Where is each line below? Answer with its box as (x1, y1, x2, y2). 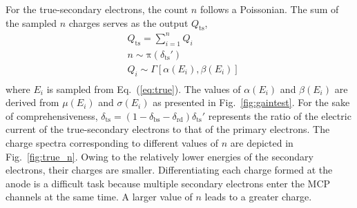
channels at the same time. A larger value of (6, 189, 193, 204)
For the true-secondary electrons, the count (6, 2, 189, 16)
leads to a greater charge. (204, 189, 312, 204)
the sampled (6, 15, 57, 30)
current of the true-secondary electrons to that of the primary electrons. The (6, 122, 330, 136)
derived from (6, 95, 59, 110)
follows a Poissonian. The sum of (200, 2, 339, 16)
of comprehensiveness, (6, 108, 98, 123)
